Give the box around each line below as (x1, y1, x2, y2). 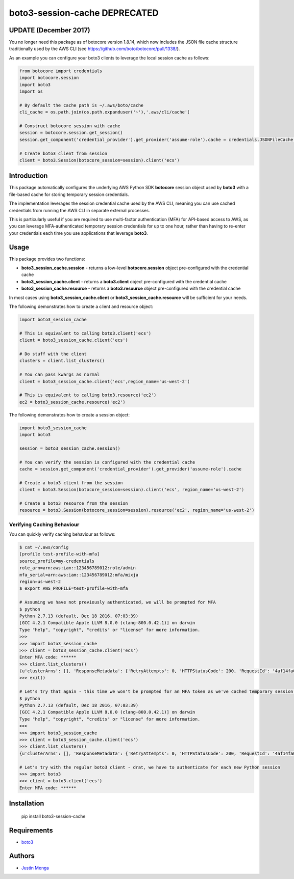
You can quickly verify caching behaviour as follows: (9, 531, 116, 537)
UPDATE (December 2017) (9, 26, 91, 34)
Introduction (9, 172, 48, 180)
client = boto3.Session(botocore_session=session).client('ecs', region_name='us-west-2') (19, 487, 245, 493)
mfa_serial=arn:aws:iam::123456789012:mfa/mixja (19, 572, 139, 577)
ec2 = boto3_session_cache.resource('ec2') (19, 399, 126, 405)
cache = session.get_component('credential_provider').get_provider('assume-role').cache (19, 466, 242, 471)
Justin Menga (21, 865, 49, 871)
